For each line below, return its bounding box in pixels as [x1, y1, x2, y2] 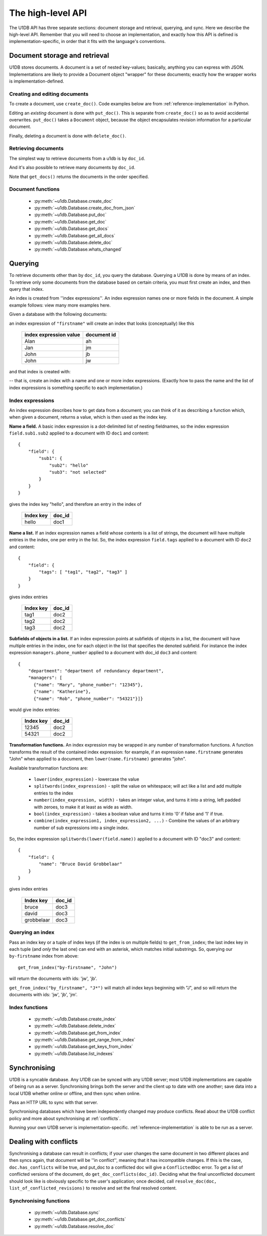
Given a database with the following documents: [9, 311, 107, 317]
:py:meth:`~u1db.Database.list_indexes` [34, 1051, 114, 1057]
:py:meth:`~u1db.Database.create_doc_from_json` [34, 205, 135, 211]
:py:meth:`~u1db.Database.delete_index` [34, 1023, 116, 1029]
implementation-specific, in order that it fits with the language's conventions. [9, 39, 166, 44]
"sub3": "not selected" [49, 470, 107, 475]
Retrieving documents [9, 145, 64, 152]
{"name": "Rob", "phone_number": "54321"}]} [33, 696, 143, 702]
